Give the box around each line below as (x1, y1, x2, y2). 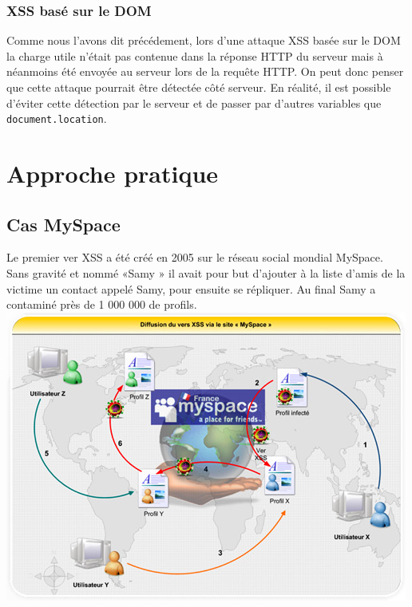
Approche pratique (6, 157, 219, 190)
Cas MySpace (6, 211, 121, 236)
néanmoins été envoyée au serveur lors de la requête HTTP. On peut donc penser (6, 63, 404, 80)
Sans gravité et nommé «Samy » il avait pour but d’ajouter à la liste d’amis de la (6, 265, 406, 282)
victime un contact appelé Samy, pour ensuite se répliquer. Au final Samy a (6, 280, 376, 297)
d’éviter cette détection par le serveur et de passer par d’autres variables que (6, 94, 382, 111)
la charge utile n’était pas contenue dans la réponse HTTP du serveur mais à (6, 47, 383, 64)
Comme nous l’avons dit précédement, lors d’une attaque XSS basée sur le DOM (6, 32, 401, 49)
